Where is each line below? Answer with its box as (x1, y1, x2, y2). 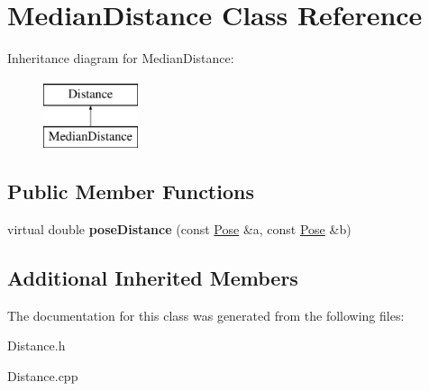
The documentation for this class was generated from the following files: (7, 305, 405, 324)
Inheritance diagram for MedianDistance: (7, 49, 234, 68)
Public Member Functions (7, 177, 254, 205)
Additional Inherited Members (7, 264, 298, 292)
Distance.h (7, 336, 66, 355)
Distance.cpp (7, 367, 78, 386)
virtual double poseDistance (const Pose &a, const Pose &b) (7, 220, 351, 239)
